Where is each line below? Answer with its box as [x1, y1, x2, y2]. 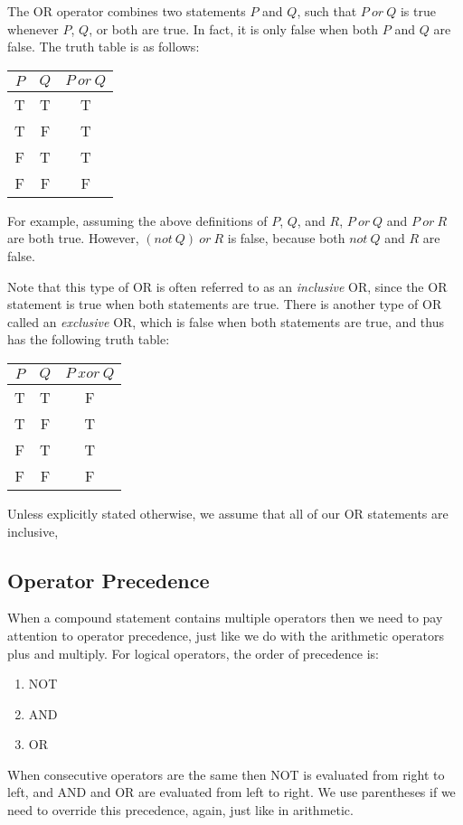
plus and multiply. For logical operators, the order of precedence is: [7, 643, 379, 662]
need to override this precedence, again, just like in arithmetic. [7, 801, 354, 820]
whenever [7, 19, 59, 38]
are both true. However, [7, 229, 139, 248]
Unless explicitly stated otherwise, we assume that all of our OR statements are [7, 503, 449, 522]
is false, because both [227, 229, 345, 248]
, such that [297, 2, 357, 20]
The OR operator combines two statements [7, 2, 246, 20]
